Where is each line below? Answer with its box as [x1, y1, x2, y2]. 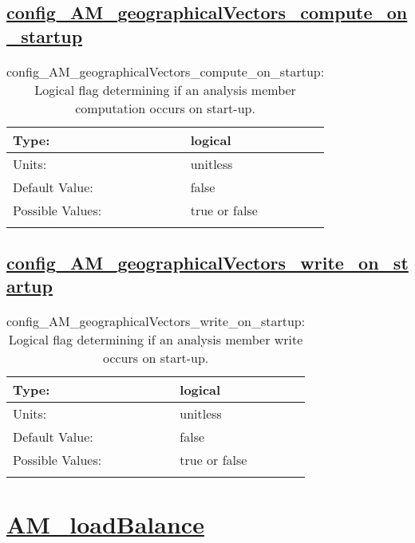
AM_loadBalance [6, 508, 204, 541]
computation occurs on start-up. [75, 98, 255, 117]
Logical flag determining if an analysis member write [8, 330, 303, 349]
